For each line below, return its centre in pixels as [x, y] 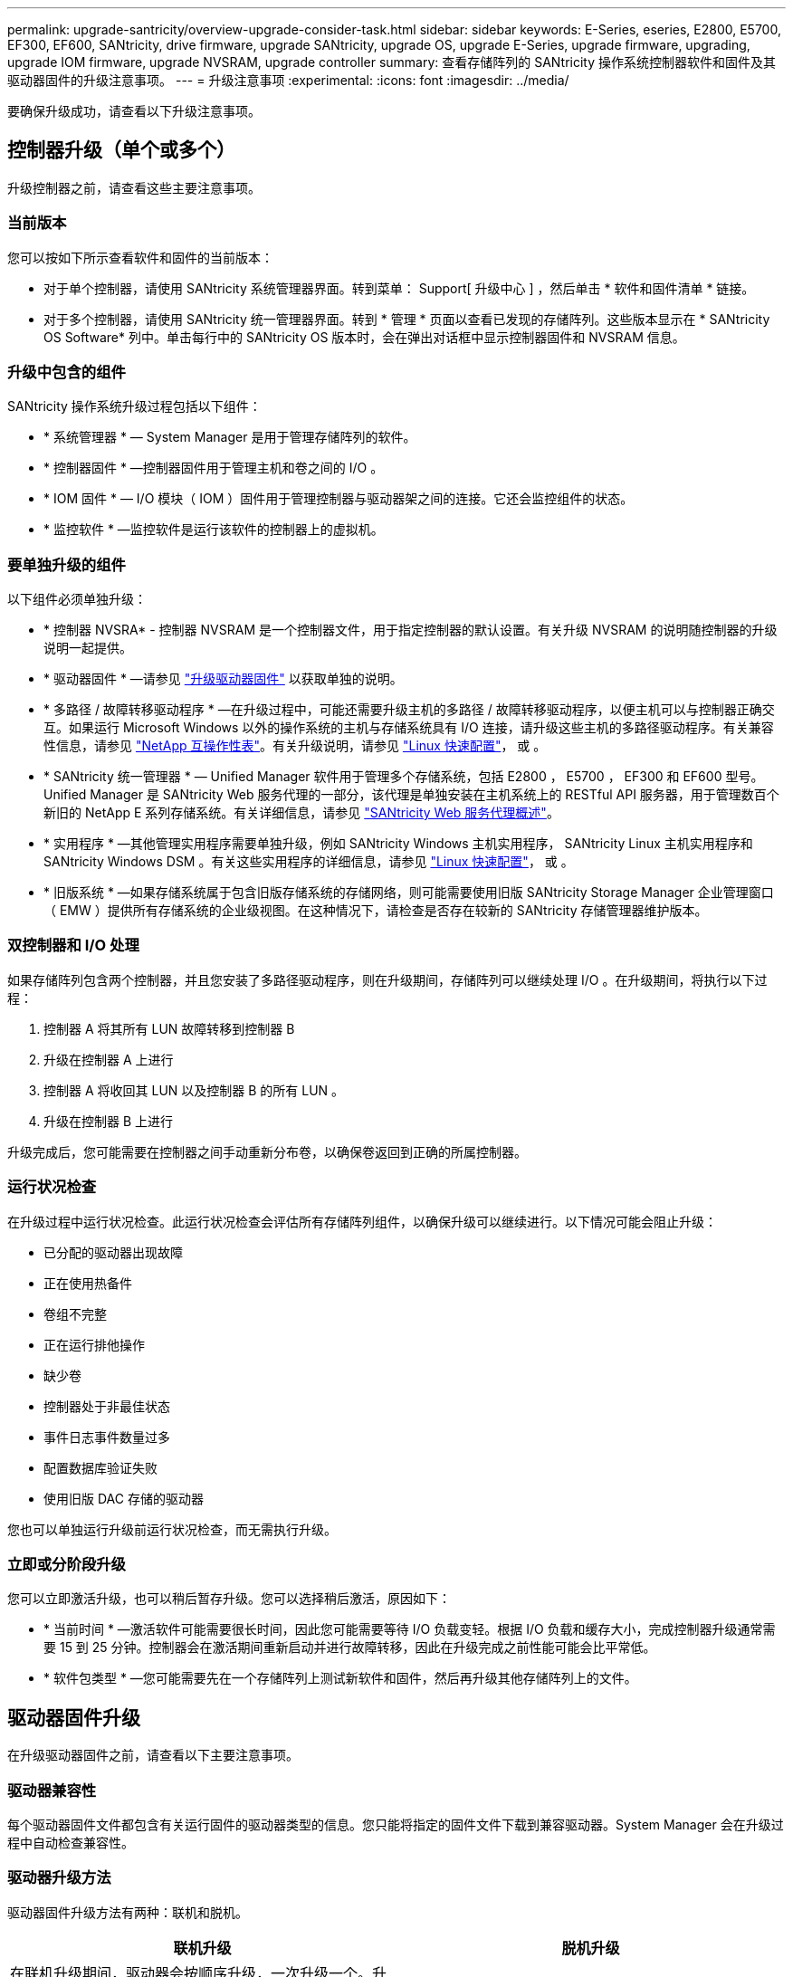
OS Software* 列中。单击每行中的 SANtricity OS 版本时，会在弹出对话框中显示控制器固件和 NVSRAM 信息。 [364, 337]
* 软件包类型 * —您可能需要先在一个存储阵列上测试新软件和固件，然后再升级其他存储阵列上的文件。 [340, 1678]
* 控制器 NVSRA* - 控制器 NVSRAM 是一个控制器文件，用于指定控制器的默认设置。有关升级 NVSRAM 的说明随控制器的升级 [411, 630]
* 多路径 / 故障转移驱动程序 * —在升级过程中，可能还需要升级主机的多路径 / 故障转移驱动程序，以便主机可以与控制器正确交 [409, 710]
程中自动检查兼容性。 [71, 1842]
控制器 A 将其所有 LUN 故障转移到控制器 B [169, 1028]
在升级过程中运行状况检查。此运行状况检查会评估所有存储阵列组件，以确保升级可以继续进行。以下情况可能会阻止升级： [362, 1221]
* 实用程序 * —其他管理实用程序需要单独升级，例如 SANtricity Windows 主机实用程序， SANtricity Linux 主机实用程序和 [398, 844]
